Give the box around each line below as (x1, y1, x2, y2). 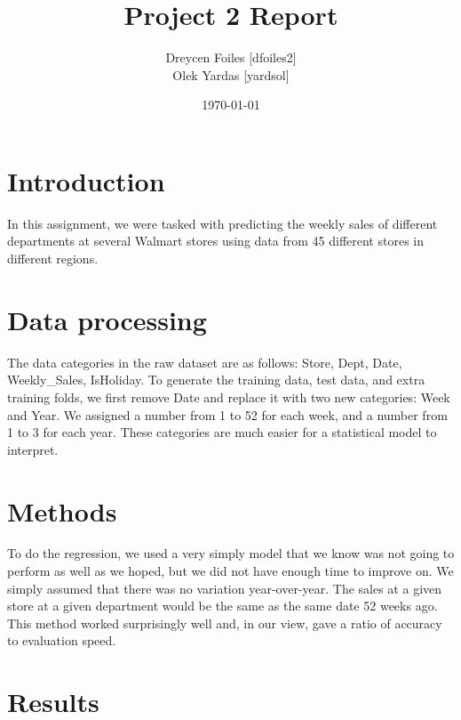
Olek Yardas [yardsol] (172, 65, 290, 84)
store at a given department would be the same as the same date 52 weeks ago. (7, 596, 438, 615)
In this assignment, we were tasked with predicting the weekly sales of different (7, 214, 438, 232)
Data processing (7, 301, 207, 337)
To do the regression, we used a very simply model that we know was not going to (7, 544, 455, 562)
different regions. (7, 249, 99, 268)
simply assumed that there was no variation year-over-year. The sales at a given (7, 578, 442, 597)
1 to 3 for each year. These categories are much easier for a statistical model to (7, 423, 437, 441)
